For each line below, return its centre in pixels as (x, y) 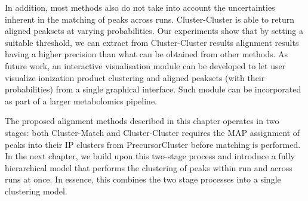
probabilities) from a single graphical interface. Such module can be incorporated (153, 89)
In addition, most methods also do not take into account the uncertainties (140, 7)
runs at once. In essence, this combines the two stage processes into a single (143, 179)
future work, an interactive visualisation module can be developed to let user (145, 65)
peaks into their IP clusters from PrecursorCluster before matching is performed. (153, 144)
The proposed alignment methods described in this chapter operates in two (142, 121)
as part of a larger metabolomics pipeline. (81, 101)
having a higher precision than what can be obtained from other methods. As (147, 54)
